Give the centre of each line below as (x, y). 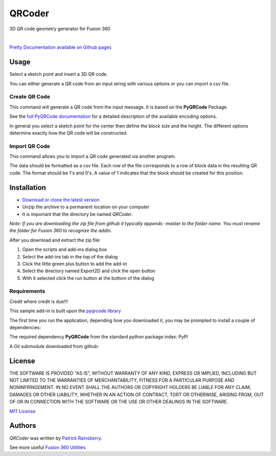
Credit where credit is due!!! (39, 301)
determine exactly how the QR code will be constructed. (68, 133)
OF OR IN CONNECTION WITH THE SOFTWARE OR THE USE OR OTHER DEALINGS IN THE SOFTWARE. (119, 402)
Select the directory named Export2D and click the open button (89, 271)
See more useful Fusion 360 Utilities (48, 447)
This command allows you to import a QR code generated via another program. (93, 157)
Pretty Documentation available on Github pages (61, 47)
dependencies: (25, 327)
